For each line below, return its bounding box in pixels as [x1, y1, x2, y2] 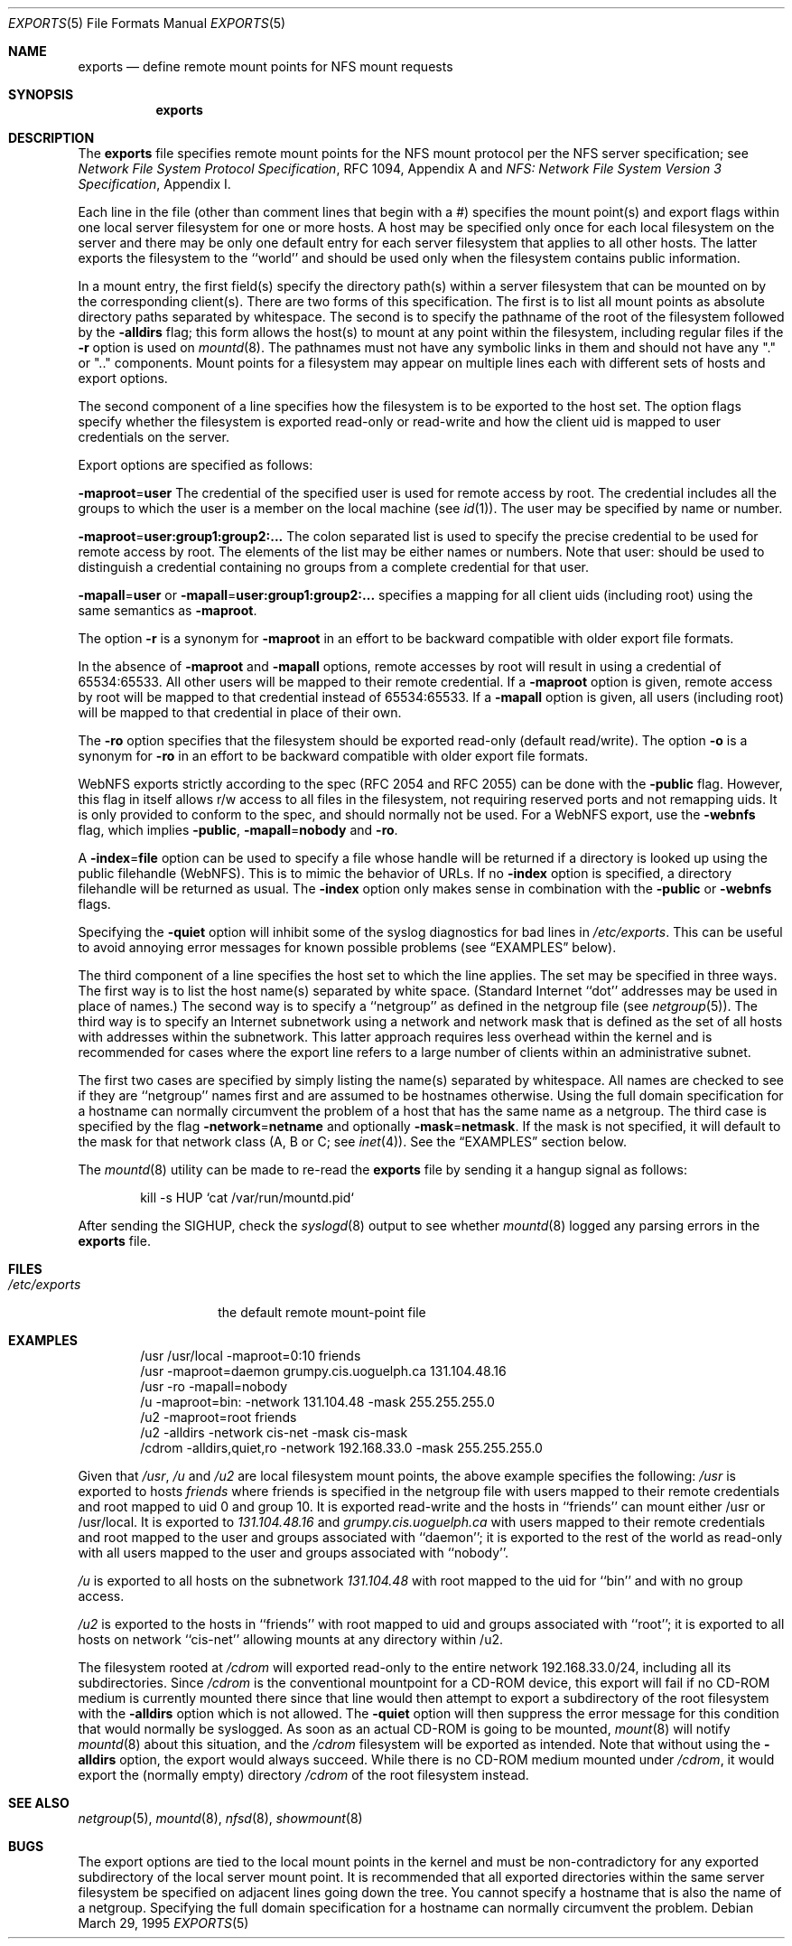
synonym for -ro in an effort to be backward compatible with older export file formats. [78, 748, 589, 763]
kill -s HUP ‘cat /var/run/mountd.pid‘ [140, 1190, 354, 1205]
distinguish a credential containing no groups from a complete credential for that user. [78, 559, 590, 575]
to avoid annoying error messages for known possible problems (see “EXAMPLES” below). [78, 940, 617, 955]
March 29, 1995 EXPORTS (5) [78, 1915, 249, 1931]
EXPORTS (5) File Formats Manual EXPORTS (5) [8, 15, 286, 31]
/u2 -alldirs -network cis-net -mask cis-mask [140, 1425, 408, 1440]
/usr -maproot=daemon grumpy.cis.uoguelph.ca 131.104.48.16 [140, 1363, 507, 1379]
